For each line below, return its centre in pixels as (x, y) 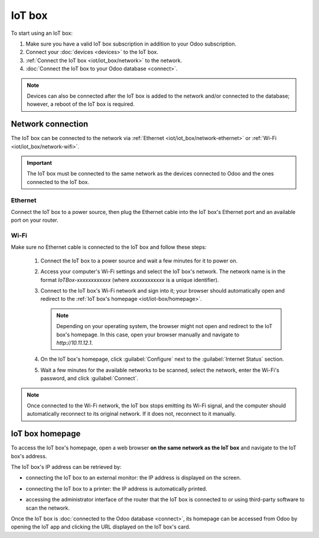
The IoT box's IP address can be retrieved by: (66, 466)
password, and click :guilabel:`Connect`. (89, 378)
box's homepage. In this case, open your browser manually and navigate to (148, 335)
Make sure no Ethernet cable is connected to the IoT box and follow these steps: (109, 247)
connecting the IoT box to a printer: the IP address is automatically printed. (116, 488)
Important (40, 163)
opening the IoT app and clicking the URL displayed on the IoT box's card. (101, 527)
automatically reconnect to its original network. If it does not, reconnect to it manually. (131, 414)
